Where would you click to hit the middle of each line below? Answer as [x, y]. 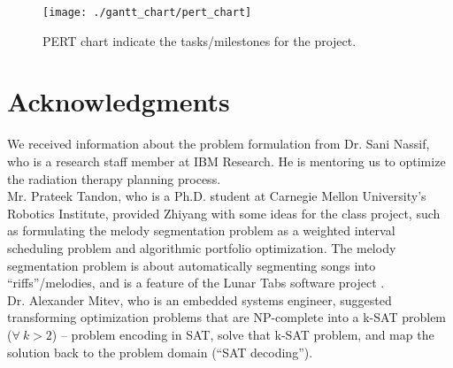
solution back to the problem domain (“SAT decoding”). [160, 352]
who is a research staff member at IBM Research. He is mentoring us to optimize [226, 161]
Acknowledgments [119, 101]
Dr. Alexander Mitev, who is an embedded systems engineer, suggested [200, 299]
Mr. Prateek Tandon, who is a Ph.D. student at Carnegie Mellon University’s [217, 196]
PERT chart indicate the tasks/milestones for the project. [200, 40]
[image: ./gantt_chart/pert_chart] [147, 12]
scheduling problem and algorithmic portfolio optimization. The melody [202, 247]
